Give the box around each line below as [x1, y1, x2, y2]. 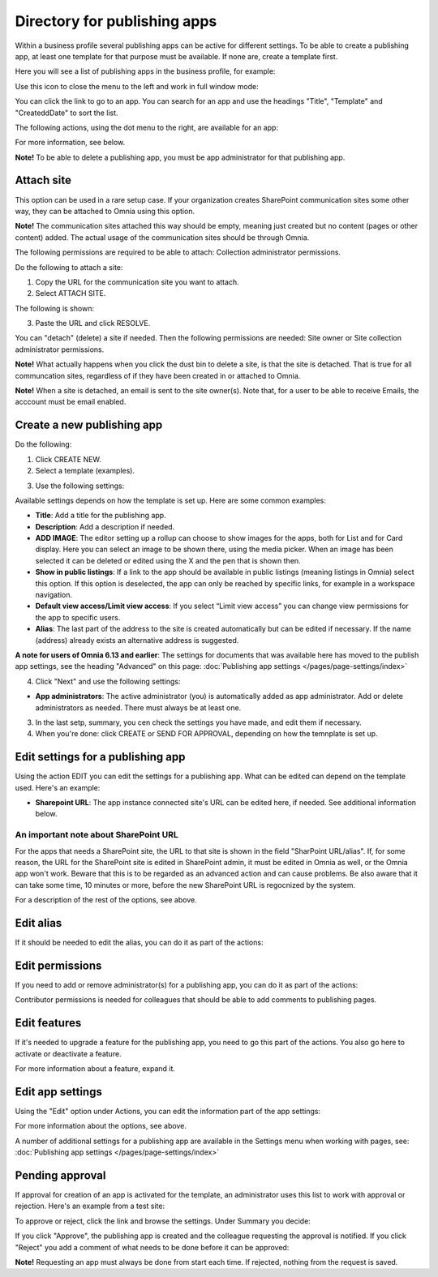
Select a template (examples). [35, 466, 135, 476]
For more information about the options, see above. [15, 1121, 187, 1131]
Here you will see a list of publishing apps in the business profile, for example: [15, 66, 276, 76]
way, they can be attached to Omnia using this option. [15, 206, 195, 216]
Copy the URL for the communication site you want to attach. [35, 276, 239, 287]
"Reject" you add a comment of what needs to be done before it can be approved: [15, 1242, 290, 1252]
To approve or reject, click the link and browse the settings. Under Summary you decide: [15, 1216, 311, 1226]
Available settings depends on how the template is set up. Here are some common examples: [15, 495, 326, 505]
